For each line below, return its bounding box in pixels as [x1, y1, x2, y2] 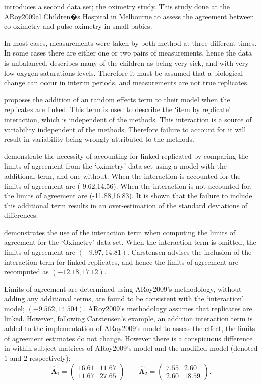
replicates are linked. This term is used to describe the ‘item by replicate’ [4, 104, 231, 115]
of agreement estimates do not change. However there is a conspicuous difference [4, 333, 253, 343]
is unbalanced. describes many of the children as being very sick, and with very [4, 57, 249, 68]
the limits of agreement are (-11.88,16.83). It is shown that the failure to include [4, 190, 252, 201]
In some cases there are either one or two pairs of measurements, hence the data [4, 47, 252, 58]
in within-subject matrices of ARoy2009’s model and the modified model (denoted [4, 343, 258, 353]
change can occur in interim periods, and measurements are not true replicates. [4, 77, 249, 88]
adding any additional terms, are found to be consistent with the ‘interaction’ [4, 293, 244, 304]
